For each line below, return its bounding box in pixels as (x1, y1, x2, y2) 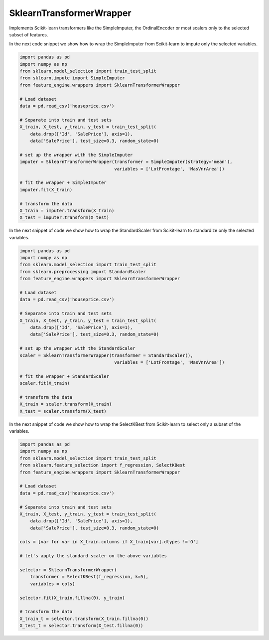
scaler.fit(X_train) (19, 380, 70, 386)
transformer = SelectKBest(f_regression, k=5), (30, 574, 149, 580)
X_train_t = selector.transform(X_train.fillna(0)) (19, 616, 149, 622)
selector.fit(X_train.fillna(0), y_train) (19, 595, 125, 601)
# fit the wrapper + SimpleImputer (19, 180, 107, 185)
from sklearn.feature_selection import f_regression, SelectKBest (19, 463, 185, 468)
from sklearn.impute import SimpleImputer (19, 75, 125, 81)
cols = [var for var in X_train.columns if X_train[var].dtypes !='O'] (19, 539, 199, 545)
